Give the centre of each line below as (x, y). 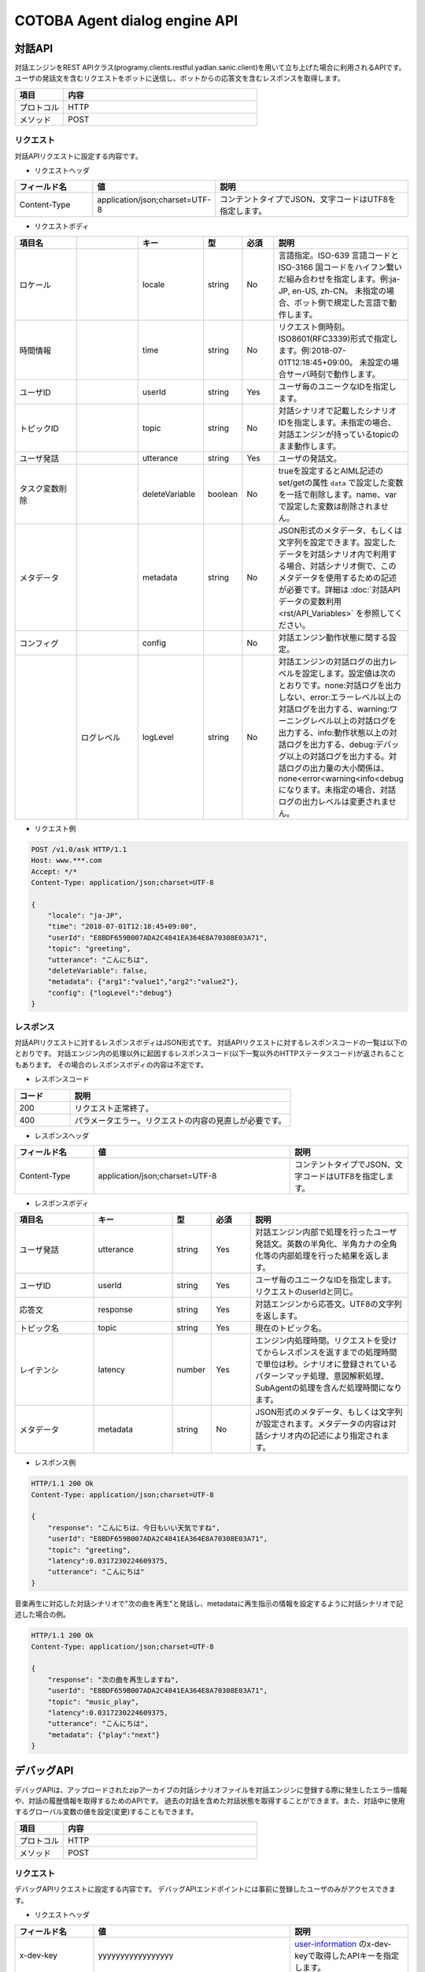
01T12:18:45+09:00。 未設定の (334, 362)
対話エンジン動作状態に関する (334, 637)
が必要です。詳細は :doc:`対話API (339, 589)
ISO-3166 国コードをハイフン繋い (340, 267)
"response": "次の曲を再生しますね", (113, 1679)
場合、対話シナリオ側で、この (341, 566)
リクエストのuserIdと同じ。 (307, 1292)
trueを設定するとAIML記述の (331, 471)
